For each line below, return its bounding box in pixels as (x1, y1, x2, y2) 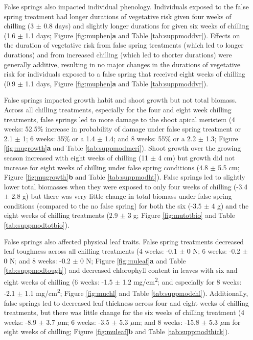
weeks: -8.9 (4, 316, 37, 327)
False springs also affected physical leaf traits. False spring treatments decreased (4, 236, 244, 246)
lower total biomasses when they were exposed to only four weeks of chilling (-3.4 (4, 181, 248, 191)
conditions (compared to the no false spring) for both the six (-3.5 (4, 200, 202, 210)
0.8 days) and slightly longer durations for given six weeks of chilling (44, 21, 250, 31)
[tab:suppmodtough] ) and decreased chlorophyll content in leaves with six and (4, 265, 238, 275)
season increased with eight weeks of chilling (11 (4, 152, 148, 162)
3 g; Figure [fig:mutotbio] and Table (127, 210, 235, 220)
